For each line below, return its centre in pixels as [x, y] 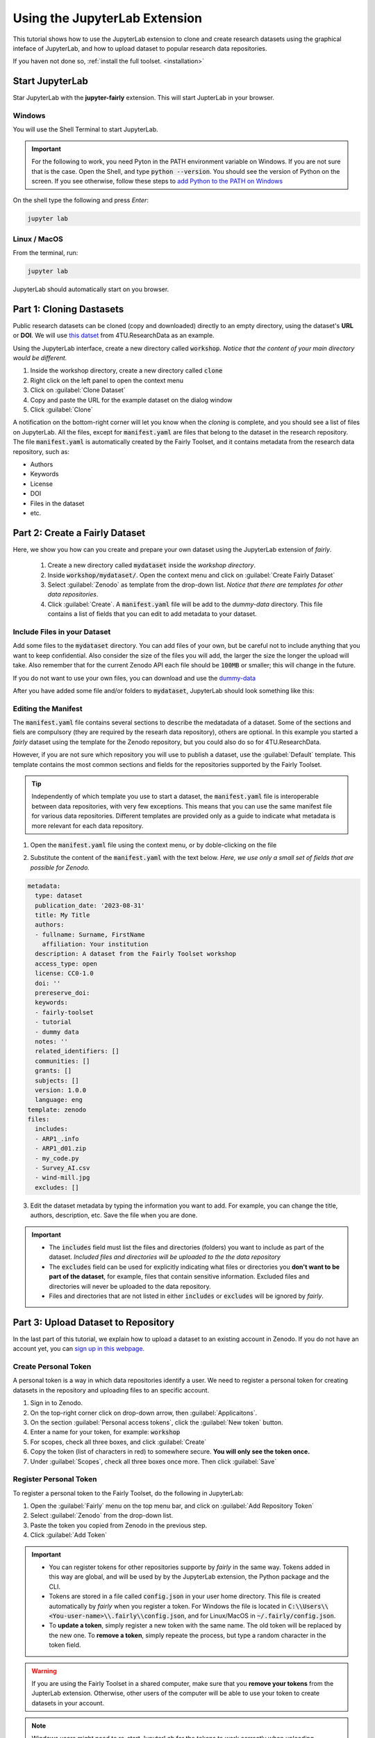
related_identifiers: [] [77, 1051]
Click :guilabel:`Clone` [61, 409]
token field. [65, 1645]
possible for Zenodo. [60, 867]
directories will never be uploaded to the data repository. [130, 1286]
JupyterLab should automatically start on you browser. [91, 289]
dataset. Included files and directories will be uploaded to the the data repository [165, 1257]
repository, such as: [41, 451]
